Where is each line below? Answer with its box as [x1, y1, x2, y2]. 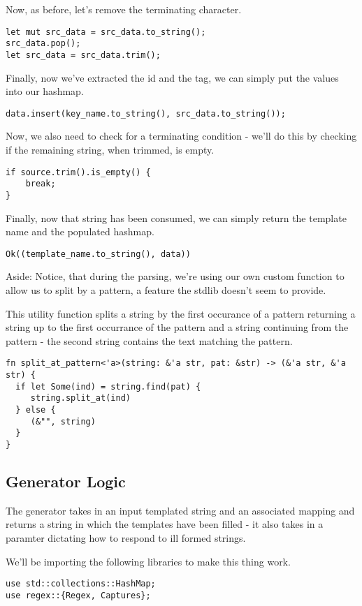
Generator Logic [6, 471, 126, 492]
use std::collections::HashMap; [6, 579, 156, 589]
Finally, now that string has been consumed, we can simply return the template [6, 210, 347, 225]
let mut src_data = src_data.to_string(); [6, 27, 206, 37]
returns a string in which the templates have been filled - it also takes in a [6, 517, 324, 531]
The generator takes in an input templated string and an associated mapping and [6, 503, 355, 517]
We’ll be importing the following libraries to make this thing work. [6, 554, 291, 568]
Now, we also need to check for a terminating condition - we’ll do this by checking [6, 128, 357, 143]
